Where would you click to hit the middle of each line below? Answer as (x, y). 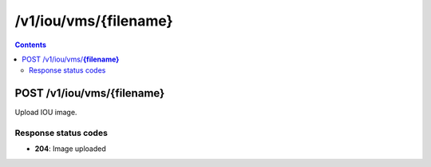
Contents (31, 45)
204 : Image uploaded (71, 149)
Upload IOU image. (46, 113)
